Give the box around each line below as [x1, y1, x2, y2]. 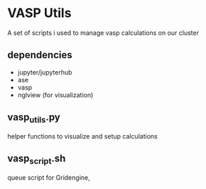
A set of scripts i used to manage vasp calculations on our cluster [7, 28, 199, 37]
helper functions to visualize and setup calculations [7, 131, 158, 140]
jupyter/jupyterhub [17, 67, 72, 76]
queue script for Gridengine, [7, 173, 90, 182]
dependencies [7, 49, 72, 61]
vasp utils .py [7, 112, 60, 125]
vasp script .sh [7, 153, 66, 166]
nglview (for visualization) [17, 90, 94, 99]
